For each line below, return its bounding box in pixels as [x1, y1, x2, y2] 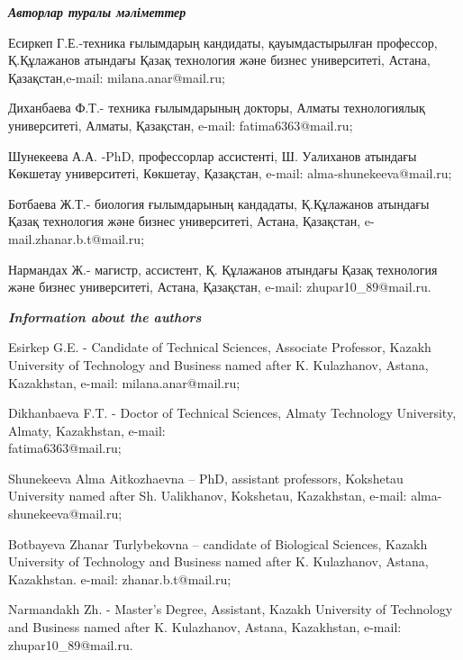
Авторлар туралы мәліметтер [8, 3, 186, 21]
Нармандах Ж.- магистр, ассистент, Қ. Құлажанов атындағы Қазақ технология [8, 259, 438, 278]
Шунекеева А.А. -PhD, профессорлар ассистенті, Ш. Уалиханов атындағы [8, 146, 417, 165]
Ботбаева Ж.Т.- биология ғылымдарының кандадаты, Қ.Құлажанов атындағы [8, 194, 430, 212]
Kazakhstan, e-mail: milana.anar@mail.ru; [8, 373, 241, 392]
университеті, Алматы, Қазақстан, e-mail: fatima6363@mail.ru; [8, 115, 353, 134]
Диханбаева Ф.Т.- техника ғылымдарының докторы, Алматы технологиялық [8, 98, 425, 117]
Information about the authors [8, 307, 202, 326]
